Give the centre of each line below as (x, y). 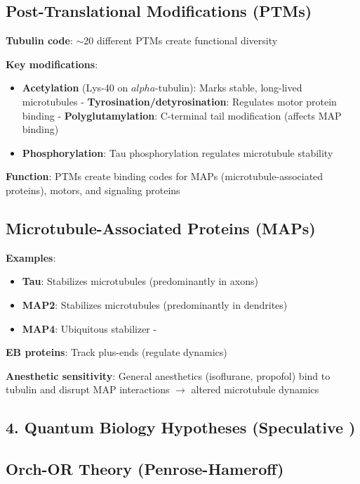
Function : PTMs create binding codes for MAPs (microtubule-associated (165, 176)
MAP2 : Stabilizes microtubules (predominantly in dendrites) (155, 304)
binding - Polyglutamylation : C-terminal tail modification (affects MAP (182, 115)
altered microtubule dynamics (255, 389)
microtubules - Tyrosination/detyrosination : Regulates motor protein (179, 101)
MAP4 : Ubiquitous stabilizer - (89, 328)
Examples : (31, 257)
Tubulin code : (39, 40)
